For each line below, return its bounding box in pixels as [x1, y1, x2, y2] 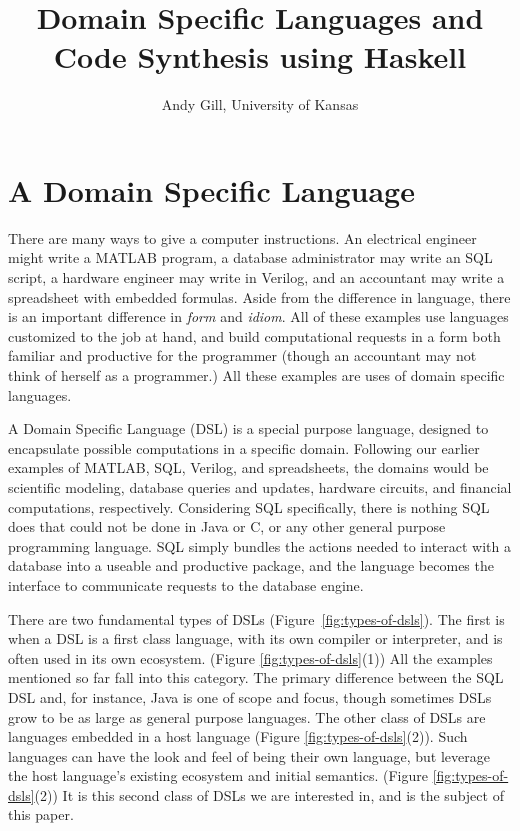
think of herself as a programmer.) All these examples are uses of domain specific [8, 365, 505, 385]
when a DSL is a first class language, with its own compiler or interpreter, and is [8, 628, 503, 649]
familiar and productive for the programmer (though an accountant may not [8, 345, 477, 366]
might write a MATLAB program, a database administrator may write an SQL [8, 247, 493, 268]
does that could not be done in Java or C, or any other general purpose [8, 516, 446, 537]
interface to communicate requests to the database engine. [8, 574, 364, 595]
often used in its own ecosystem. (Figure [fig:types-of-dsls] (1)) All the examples [8, 647, 493, 668]
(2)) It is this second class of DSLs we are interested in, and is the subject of [34, 784, 504, 805]
